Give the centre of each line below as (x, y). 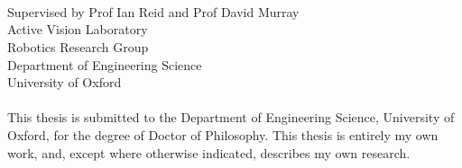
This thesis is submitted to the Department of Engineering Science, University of (231, 117)
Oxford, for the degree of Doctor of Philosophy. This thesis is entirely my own (223, 134)
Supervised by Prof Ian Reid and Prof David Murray (153, 11)
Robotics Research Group (78, 46)
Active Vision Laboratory (78, 29)
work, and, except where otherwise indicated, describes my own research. (209, 152)
